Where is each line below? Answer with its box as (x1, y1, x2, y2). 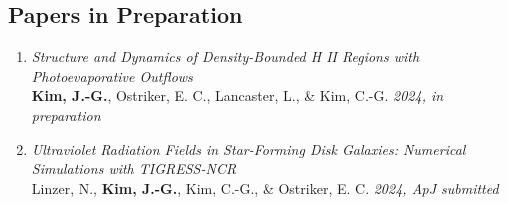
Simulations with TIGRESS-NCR (31, 158, 237, 179)
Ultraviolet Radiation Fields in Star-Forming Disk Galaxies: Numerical (31, 138, 466, 159)
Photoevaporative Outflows (31, 65, 193, 86)
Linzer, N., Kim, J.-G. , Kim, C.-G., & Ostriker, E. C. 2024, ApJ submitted (31, 177, 499, 198)
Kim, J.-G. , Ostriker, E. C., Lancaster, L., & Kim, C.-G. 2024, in (31, 85, 444, 106)
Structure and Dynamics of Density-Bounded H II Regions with (31, 46, 420, 67)
